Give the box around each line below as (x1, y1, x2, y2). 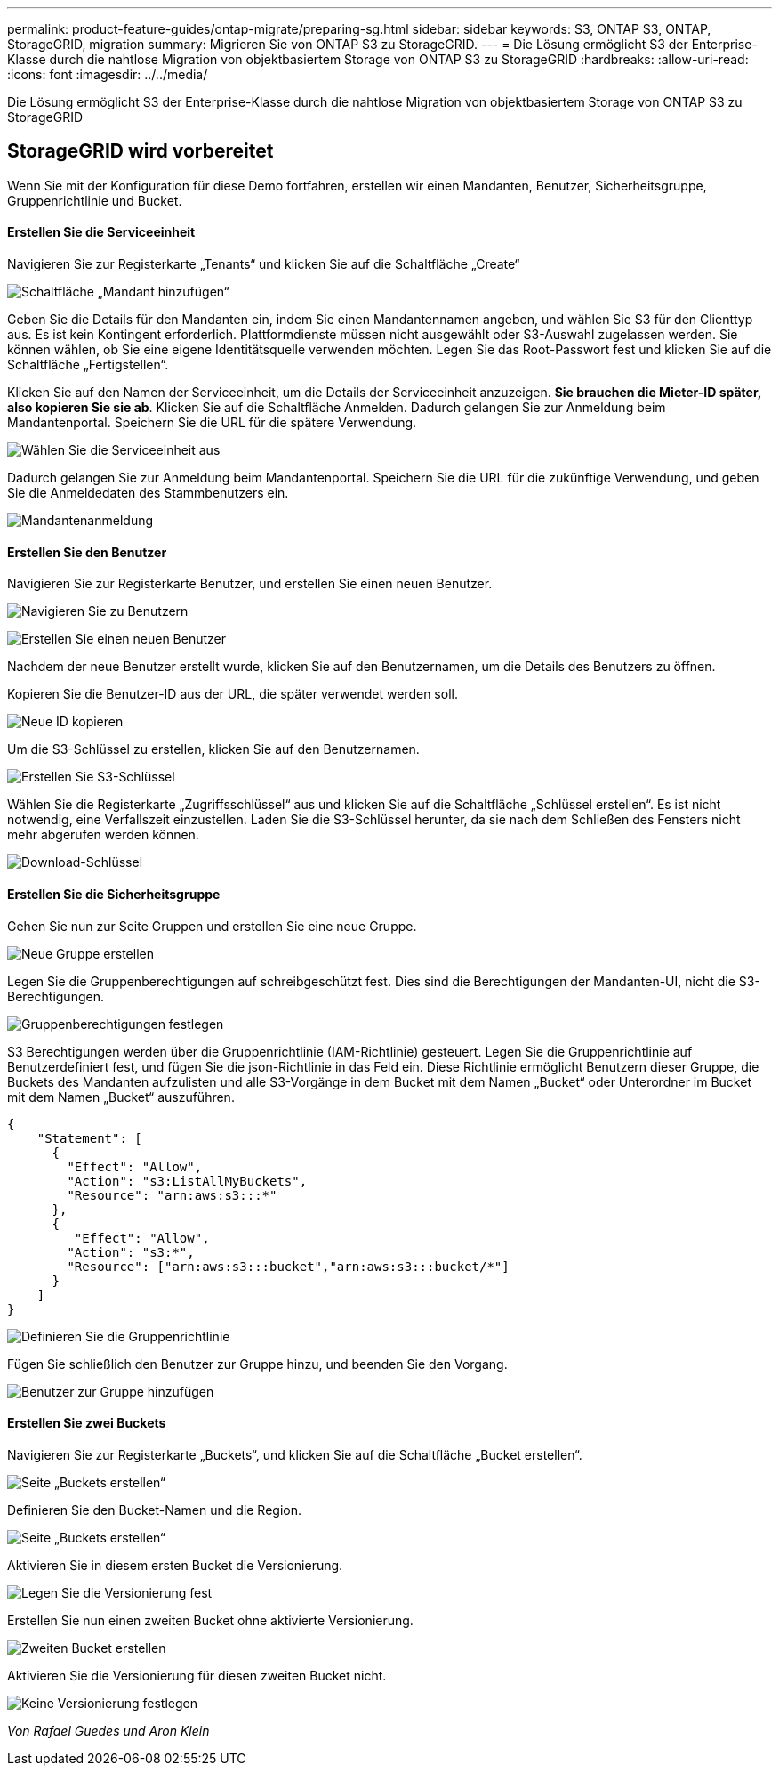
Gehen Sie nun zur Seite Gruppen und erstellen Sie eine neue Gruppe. (7, 918, 417, 934)
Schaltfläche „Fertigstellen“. (7, 357, 169, 373)
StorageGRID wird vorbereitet (7, 140, 274, 163)
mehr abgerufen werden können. (7, 827, 199, 843)
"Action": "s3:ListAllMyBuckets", (67, 1173, 308, 1188)
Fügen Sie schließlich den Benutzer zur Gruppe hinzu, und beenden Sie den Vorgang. (7, 1356, 508, 1372)
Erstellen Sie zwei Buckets (7, 1415, 166, 1431)
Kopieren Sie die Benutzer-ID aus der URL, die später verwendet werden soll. (7, 686, 458, 702)
